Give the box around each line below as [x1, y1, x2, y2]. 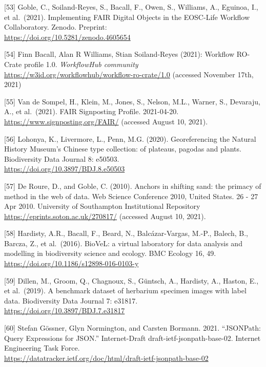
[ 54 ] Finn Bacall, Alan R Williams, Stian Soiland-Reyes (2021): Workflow [4, 49, 235, 59]
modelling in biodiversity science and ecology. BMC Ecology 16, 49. [4, 248, 216, 258]
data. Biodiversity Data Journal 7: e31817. [4, 295, 138, 306]
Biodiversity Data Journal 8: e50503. [4, 153, 119, 164]
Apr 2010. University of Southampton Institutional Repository [4, 201, 200, 211]
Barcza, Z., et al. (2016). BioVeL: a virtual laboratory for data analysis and [4, 238, 242, 248]
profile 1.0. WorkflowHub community [24, 58, 138, 69]
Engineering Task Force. [4, 342, 80, 353]
